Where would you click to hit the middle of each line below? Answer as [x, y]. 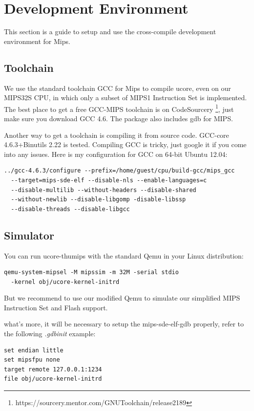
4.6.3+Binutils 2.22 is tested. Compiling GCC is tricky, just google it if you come [125, 144]
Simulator [29, 235]
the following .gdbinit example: [50, 334]
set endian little [34, 350]
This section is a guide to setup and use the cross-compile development [110, 32]
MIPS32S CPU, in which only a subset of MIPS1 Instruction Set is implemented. [126, 97]
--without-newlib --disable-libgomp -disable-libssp [98, 200]
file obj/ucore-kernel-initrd [53, 379]
